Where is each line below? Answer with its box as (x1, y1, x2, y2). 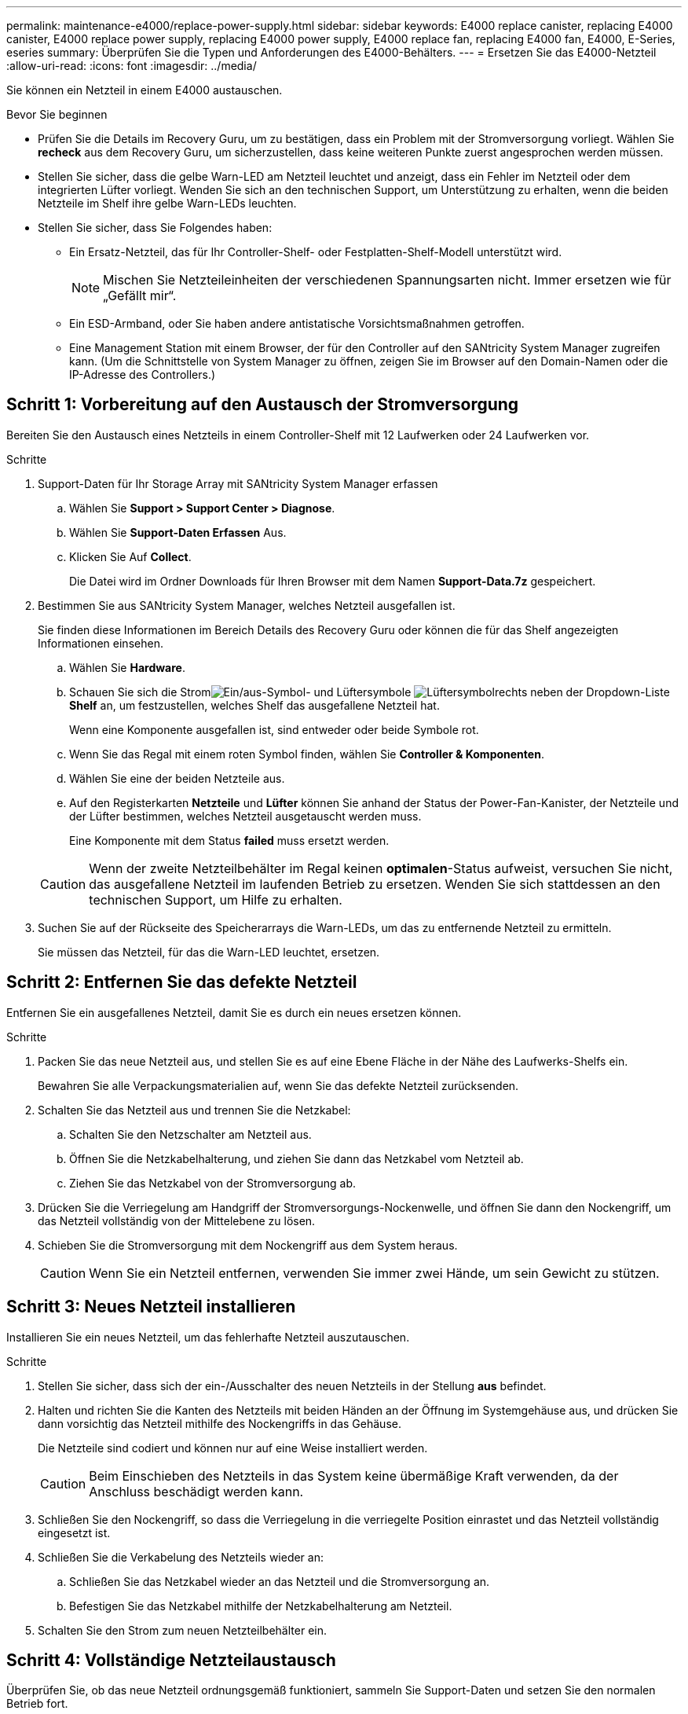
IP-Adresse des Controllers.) (69, 368, 216, 381)
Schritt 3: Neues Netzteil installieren (6, 1297, 296, 1317)
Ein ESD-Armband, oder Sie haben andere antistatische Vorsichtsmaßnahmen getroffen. (69, 317, 525, 330)
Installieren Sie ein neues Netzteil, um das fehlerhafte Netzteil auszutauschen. (6, 1330, 410, 1344)
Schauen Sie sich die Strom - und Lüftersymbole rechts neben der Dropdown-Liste (69, 684, 670, 699)
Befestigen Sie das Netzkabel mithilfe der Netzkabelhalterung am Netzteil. (69, 1598, 452, 1613)
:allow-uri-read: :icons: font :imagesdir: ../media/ (6, 59, 257, 72)
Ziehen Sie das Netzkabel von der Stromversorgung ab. (69, 1176, 357, 1190)
